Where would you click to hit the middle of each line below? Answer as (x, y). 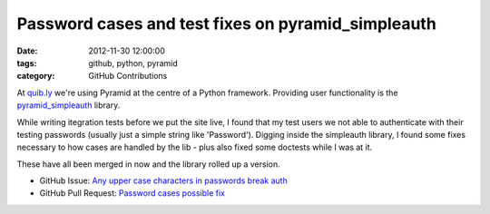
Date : (27, 51)
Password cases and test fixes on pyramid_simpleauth (227, 24)
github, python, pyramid (133, 63)
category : (36, 76)
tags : (27, 63)
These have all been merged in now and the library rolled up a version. (148, 164)
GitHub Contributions (128, 76)
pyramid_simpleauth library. (69, 105)
